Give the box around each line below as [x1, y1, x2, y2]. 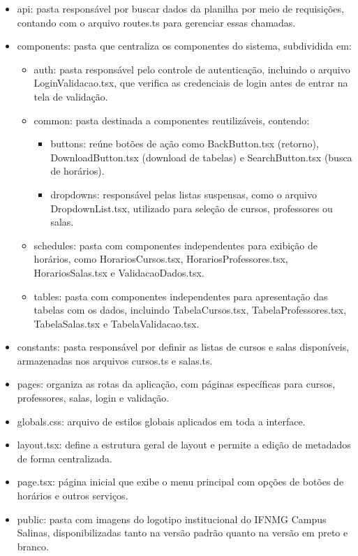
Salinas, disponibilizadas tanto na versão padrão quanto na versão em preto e [17, 525, 348, 540]
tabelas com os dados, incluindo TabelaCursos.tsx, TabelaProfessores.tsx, [33, 302, 347, 317]
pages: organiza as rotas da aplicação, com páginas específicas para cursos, [17, 376, 336, 391]
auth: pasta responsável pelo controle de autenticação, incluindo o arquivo [33, 61, 350, 76]
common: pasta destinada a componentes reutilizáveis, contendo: [33, 112, 310, 127]
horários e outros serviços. [17, 488, 128, 503]
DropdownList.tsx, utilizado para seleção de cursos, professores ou [50, 200, 333, 215]
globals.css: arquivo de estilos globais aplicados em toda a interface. [17, 414, 306, 428]
